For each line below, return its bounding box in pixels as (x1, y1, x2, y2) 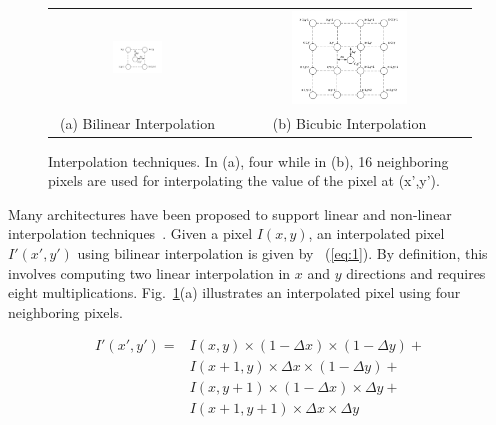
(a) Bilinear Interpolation (59, 112, 216, 133)
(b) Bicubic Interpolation (272, 112, 427, 133)
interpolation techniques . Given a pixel (8, 223, 253, 244)
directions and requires (346, 262, 486, 283)
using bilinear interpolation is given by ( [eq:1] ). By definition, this (77, 243, 488, 263)
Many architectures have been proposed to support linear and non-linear (8, 203, 452, 224)
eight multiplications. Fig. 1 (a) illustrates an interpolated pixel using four (8, 282, 461, 303)
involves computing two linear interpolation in (8, 262, 291, 283)
